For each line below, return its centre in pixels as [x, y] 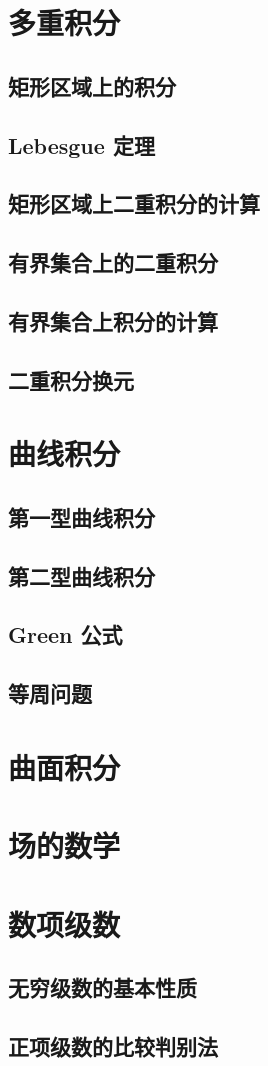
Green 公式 [65, 634]
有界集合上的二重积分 [113, 262]
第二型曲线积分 [81, 575]
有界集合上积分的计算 [113, 320]
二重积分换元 [71, 379]
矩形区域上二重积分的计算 [134, 203]
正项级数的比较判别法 [113, 1045]
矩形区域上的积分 [92, 85]
